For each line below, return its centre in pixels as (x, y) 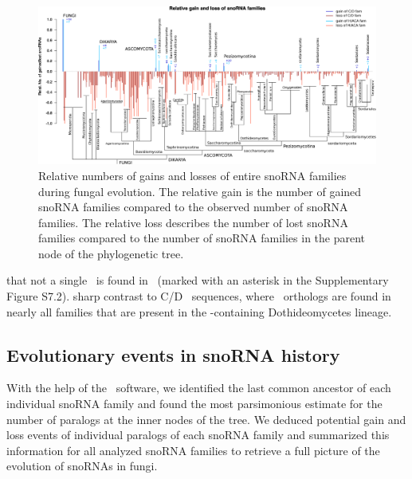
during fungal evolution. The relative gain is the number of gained (200, 191)
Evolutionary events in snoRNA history (173, 354)
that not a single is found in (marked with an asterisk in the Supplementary (198, 280)
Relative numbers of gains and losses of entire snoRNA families (192, 175)
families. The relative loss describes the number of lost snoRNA (193, 222)
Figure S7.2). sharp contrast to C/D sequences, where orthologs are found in (199, 296)
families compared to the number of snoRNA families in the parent (202, 238)
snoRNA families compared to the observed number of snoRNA (193, 207)
